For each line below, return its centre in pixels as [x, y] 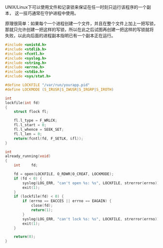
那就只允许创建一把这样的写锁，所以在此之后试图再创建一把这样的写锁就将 [79, 30]
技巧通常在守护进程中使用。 [51, 13]
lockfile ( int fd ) [23, 103]
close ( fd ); [42, 206]
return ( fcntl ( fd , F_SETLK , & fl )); [49, 139]
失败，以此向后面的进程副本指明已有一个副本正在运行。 [60, 36]
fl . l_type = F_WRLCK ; [35, 121]
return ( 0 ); [25, 237]
